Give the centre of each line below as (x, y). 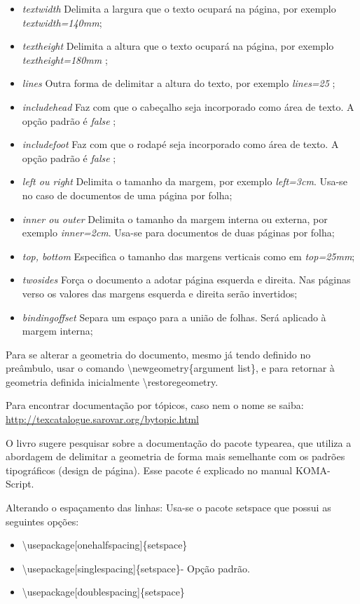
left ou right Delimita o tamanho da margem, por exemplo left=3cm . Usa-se (185, 181)
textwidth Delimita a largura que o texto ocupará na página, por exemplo (179, 8)
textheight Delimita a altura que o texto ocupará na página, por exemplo (178, 46)
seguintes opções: (42, 521)
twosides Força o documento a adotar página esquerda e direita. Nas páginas (186, 280)
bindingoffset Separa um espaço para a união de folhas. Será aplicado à (174, 317)
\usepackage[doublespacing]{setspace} (103, 592)
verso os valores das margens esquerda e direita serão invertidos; (160, 293)
